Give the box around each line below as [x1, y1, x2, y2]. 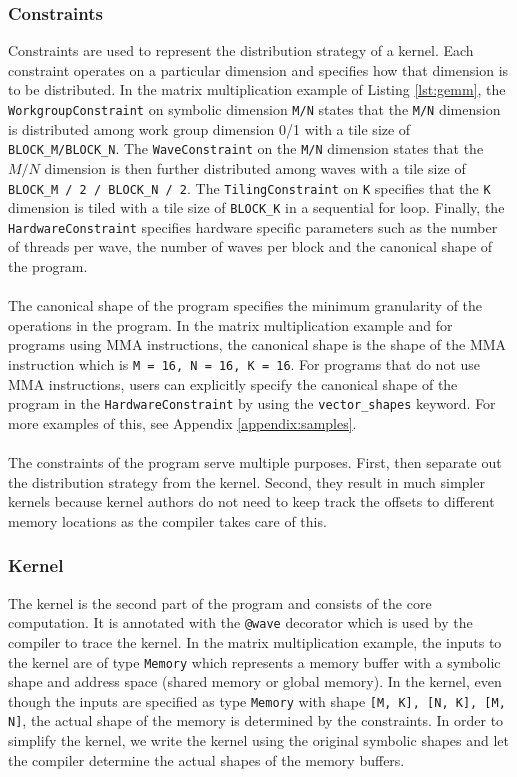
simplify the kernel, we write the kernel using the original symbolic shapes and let [8, 730, 510, 751]
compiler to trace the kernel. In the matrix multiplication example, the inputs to [8, 631, 502, 652]
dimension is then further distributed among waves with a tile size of [44, 157, 466, 178]
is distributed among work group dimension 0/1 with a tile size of [8, 118, 411, 139]
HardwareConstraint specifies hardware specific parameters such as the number [8, 216, 498, 237]
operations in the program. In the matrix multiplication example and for [8, 314, 453, 335]
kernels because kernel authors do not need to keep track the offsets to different [8, 491, 495, 512]
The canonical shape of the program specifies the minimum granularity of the [8, 295, 483, 316]
